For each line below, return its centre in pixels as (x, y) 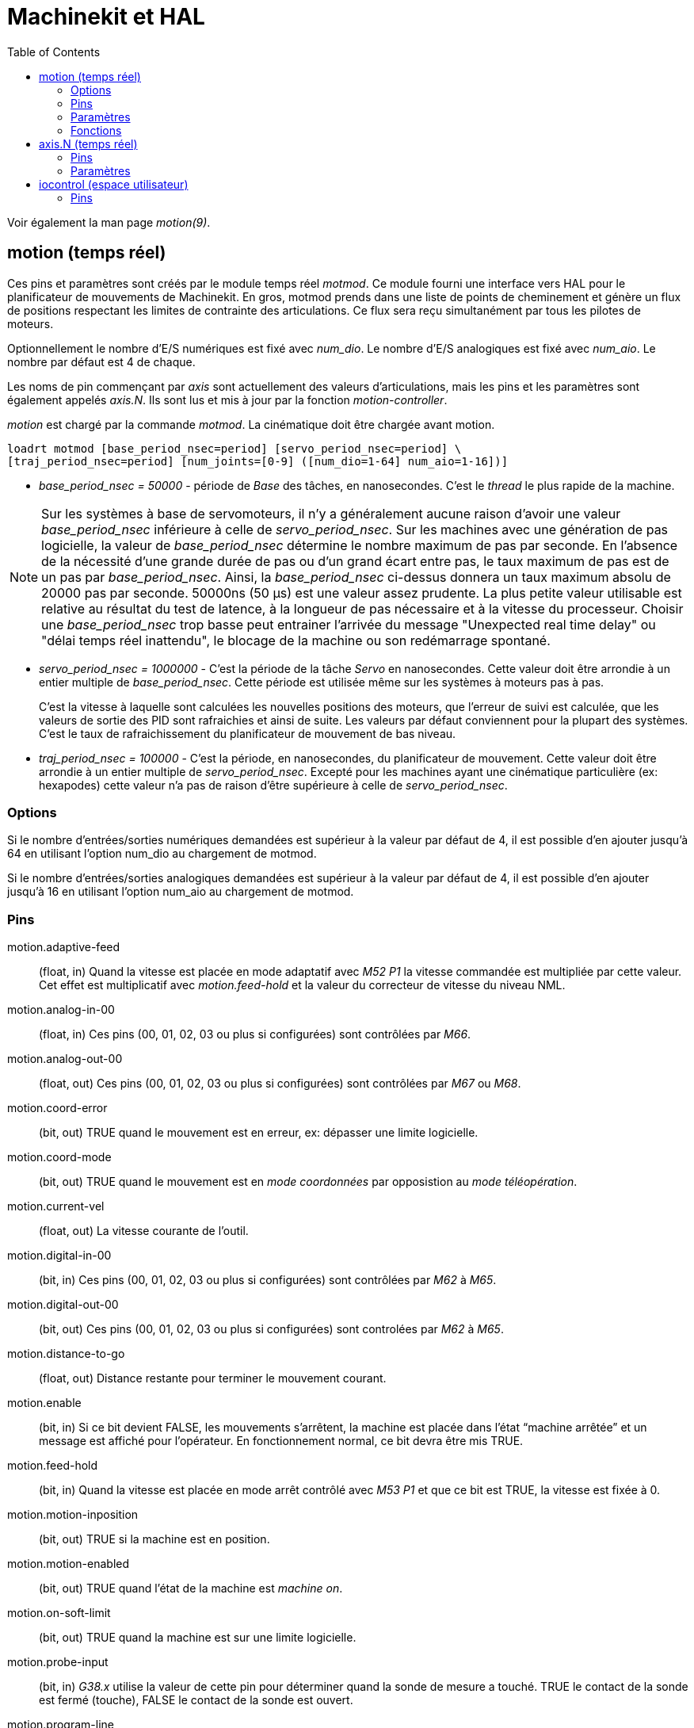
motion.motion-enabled (69, 1564)
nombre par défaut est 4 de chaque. (101, 361)
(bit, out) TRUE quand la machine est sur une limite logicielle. (198, 1638)
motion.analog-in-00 (61, 1010)
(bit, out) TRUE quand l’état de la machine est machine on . (191, 1588)
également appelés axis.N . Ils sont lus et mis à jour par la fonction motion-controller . (227, 400)
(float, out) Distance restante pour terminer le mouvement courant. (213, 1378)
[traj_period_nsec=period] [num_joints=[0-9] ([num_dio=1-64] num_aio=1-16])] (258, 461)
